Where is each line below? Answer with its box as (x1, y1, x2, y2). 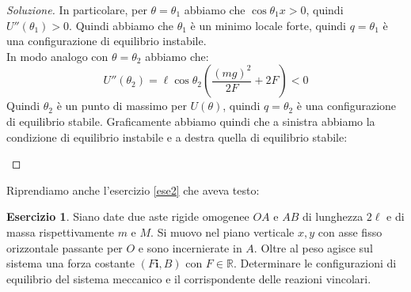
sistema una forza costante (6, 255, 135, 271)
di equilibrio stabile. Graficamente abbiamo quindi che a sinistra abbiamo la (6, 112, 375, 129)
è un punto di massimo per (56, 97, 187, 114)
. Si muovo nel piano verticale (150, 223, 295, 240)
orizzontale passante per (6, 239, 123, 256)
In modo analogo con (6, 47, 108, 64)
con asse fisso (318, 223, 382, 240)
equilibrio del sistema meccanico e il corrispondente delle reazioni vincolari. (6, 270, 371, 286)
